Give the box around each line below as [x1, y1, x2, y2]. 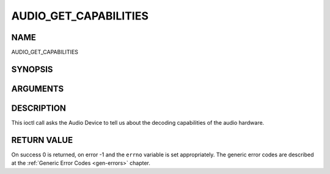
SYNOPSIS [11, 64, 53, 74]
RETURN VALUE [11, 134, 73, 145]
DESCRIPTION [11, 103, 67, 113]
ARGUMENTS [11, 83, 64, 94]
